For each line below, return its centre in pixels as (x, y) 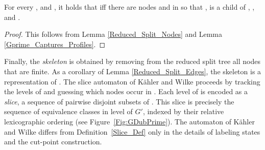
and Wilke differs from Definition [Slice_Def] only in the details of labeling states (132, 131)
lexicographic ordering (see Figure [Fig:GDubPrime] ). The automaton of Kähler (129, 121)
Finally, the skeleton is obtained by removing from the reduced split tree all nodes (132, 61)
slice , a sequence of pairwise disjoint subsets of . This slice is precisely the (119, 101)
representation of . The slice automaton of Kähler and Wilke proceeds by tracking (132, 81)
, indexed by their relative (183, 111)
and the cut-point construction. (53, 142)
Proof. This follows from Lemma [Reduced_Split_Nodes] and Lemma (113, 34)
